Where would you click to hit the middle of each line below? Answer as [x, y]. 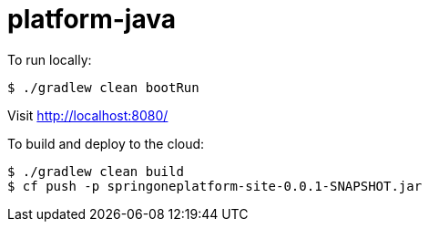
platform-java [92, 19]
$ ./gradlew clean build [96, 171]
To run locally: [50, 59]
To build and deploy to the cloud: [106, 143]
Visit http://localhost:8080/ [88, 115]
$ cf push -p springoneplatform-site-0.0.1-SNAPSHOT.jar [215, 186]
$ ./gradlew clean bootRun [103, 87]
